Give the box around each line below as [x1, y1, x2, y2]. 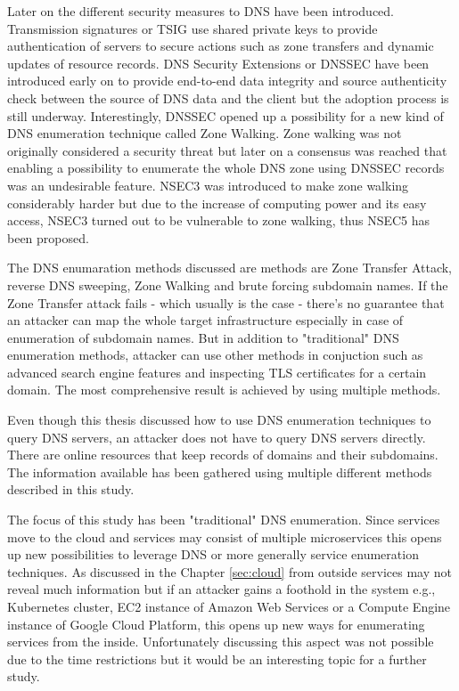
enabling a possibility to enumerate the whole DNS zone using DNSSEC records [7, 159, 445, 177]
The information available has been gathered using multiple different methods [7, 462, 432, 481]
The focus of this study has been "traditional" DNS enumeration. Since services [7, 510, 440, 529]
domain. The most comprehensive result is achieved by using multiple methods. [7, 380, 441, 399]
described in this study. [7, 480, 135, 499]
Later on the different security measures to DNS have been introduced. [7, 2, 395, 20]
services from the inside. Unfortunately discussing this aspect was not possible [7, 632, 434, 651]
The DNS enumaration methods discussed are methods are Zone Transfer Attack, [7, 258, 452, 277]
